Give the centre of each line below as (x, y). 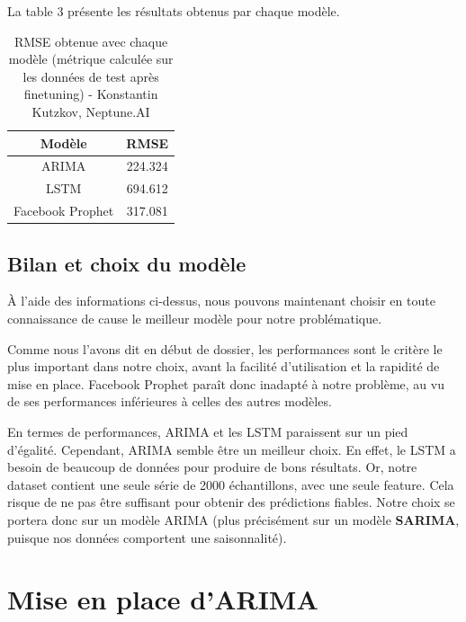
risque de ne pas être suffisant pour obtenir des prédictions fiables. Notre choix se (231, 502)
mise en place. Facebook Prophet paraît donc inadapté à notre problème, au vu (226, 383)
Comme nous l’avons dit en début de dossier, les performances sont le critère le (225, 348)
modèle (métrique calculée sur (91, 59)
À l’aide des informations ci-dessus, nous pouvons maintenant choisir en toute (221, 301)
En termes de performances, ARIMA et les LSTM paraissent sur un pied (208, 431)
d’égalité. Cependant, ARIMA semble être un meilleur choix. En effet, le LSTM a (232, 449)
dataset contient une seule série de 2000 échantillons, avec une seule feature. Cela (231, 484)
